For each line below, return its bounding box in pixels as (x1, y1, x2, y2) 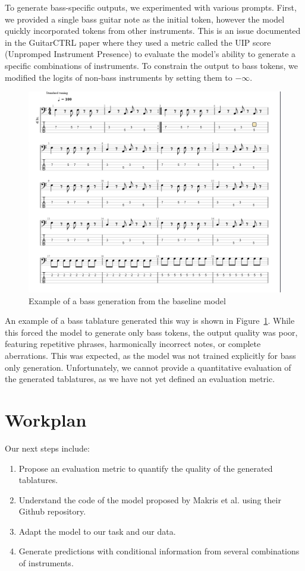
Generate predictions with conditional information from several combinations (18, 545, 300, 557)
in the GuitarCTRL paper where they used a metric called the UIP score (5, 36, 271, 48)
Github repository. (18, 505, 86, 518)
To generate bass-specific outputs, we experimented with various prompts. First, (5, 1, 297, 13)
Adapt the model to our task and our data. (18, 525, 176, 537)
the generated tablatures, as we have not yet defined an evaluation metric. (5, 373, 275, 385)
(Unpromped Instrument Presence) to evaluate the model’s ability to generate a (5, 48, 296, 60)
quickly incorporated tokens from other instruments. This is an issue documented (5, 24, 301, 37)
